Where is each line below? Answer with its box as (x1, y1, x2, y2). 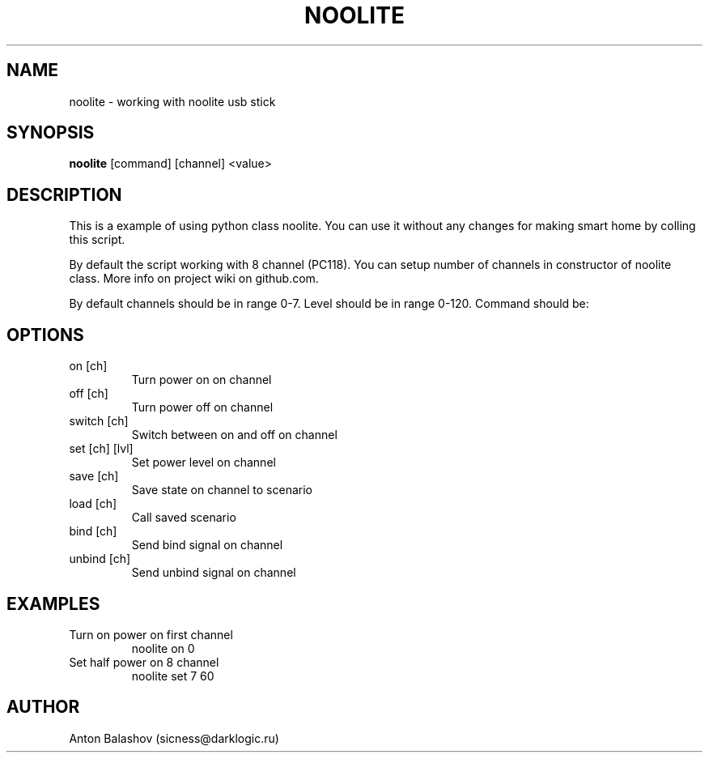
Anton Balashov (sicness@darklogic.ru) (69, 731, 279, 745)
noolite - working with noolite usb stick (69, 94, 276, 109)
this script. (69, 232, 125, 247)
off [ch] (69, 386, 108, 401)
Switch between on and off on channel (131, 428, 338, 442)
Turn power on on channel (131, 373, 272, 387)
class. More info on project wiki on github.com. (69, 271, 319, 286)
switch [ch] (69, 414, 129, 429)
